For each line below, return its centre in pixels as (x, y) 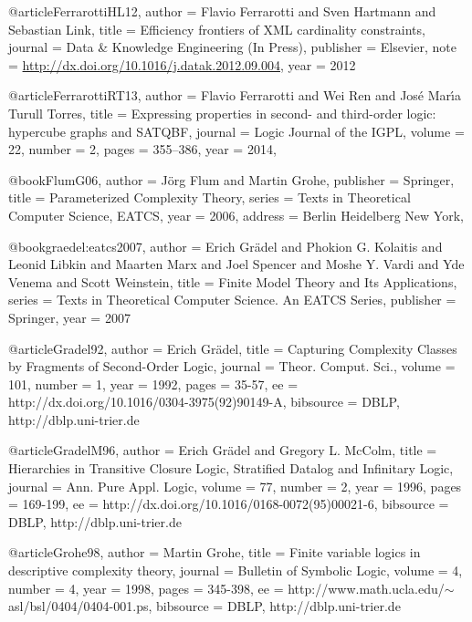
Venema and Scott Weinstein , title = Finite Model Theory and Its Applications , (233, 281)
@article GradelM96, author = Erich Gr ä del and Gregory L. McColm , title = (223, 450)
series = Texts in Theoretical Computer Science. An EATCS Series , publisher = (232, 300)
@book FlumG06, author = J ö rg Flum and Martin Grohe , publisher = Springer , (231, 179)
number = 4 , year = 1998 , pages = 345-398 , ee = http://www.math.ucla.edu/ (226, 588)
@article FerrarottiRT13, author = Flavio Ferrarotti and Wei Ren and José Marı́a (235, 95)
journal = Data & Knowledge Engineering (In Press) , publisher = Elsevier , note (232, 47)
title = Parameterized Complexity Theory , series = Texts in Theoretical (210, 197)
